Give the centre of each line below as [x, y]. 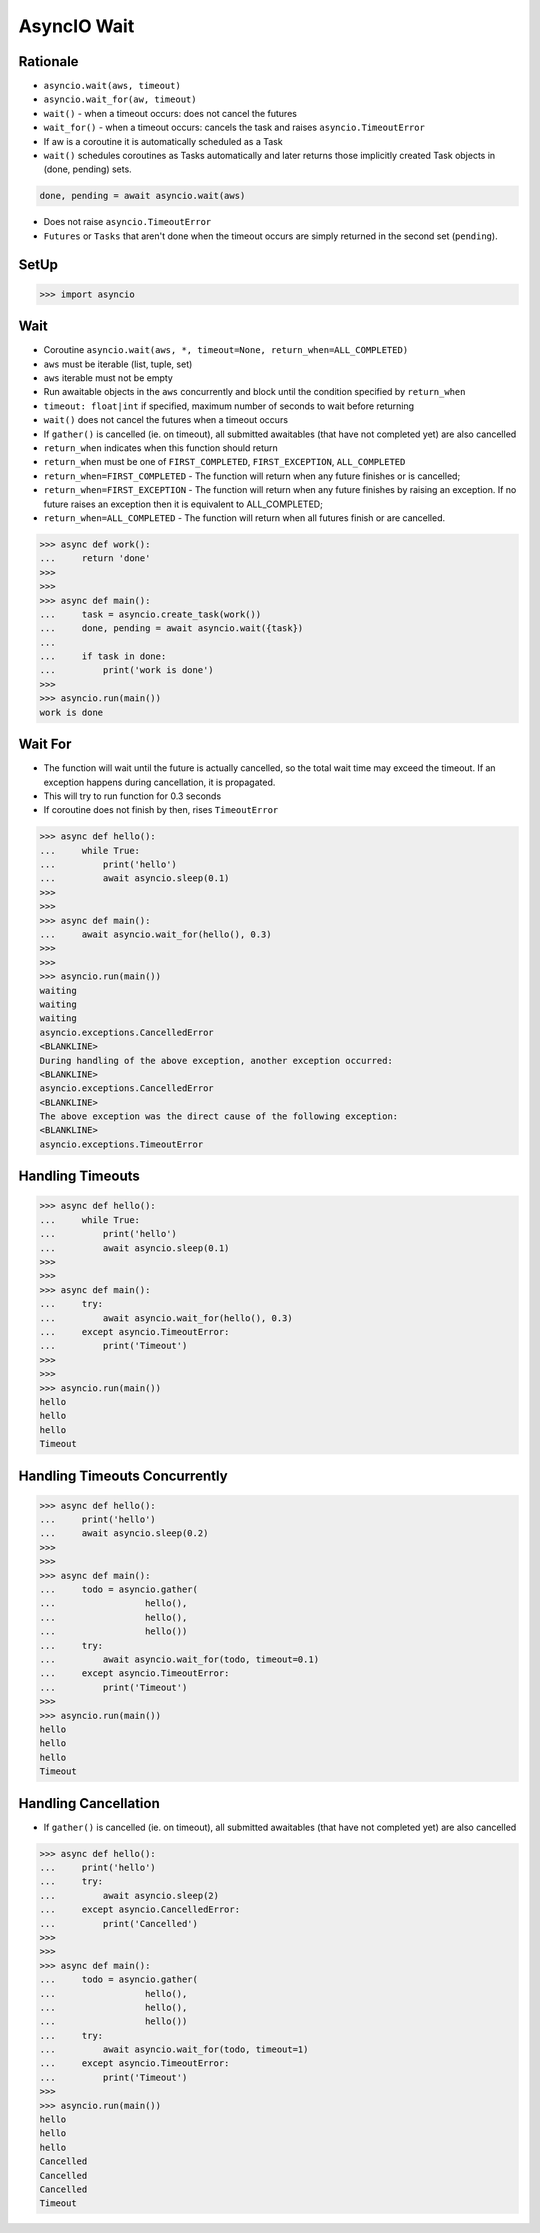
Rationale [48, 61]
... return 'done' [95, 558]
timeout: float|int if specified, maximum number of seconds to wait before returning [229, 406]
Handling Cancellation [89, 1803]
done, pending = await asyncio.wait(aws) [142, 196]
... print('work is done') [126, 670]
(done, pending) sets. [87, 169]
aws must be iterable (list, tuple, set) [118, 364]
